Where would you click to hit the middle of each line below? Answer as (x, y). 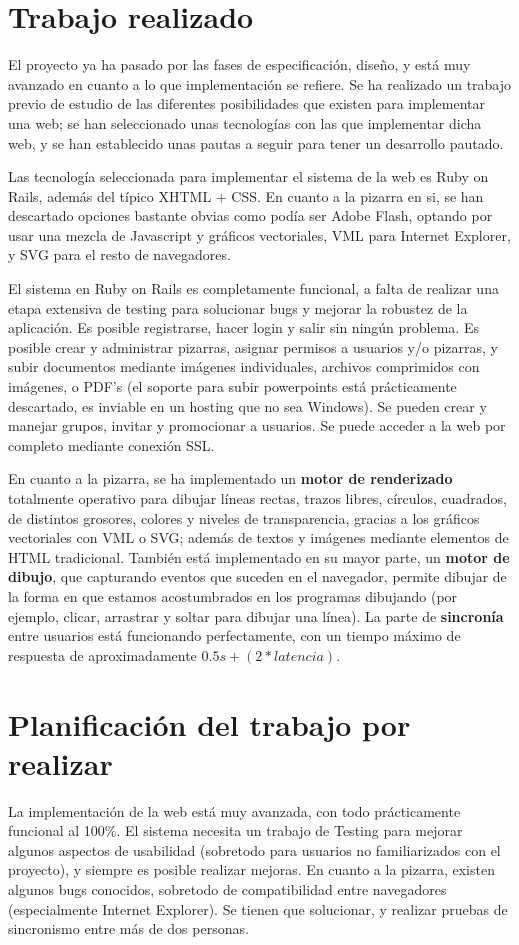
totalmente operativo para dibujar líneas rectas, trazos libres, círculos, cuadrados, (257, 498)
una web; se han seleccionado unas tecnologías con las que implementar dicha (245, 122)
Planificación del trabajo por (209, 723)
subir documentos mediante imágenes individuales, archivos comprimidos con (244, 366)
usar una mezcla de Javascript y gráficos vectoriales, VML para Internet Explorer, (259, 234)
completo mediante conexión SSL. (111, 444)
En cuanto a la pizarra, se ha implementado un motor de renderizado (230, 478)
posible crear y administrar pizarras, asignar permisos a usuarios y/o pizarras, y (253, 346)
